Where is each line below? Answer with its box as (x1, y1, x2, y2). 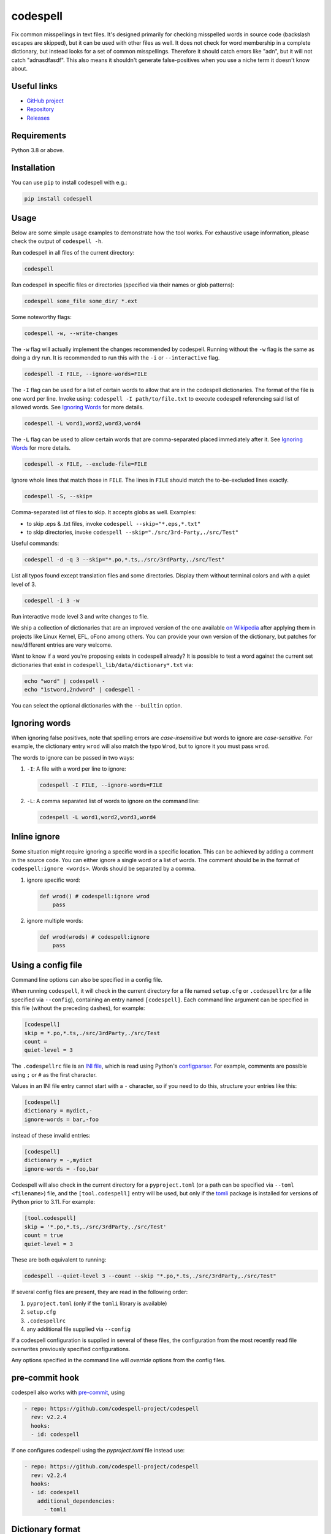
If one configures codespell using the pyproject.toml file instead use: (11, 1447, 185, 1454)
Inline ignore (11, 831, 61, 842)
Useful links (11, 80, 58, 91)
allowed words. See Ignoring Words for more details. (11, 403, 144, 410)
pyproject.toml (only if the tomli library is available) (26, 1300, 167, 1307)
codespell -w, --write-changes (24, 330, 119, 337)
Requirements (11, 130, 67, 141)
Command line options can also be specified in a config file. (11, 976, 162, 983)
